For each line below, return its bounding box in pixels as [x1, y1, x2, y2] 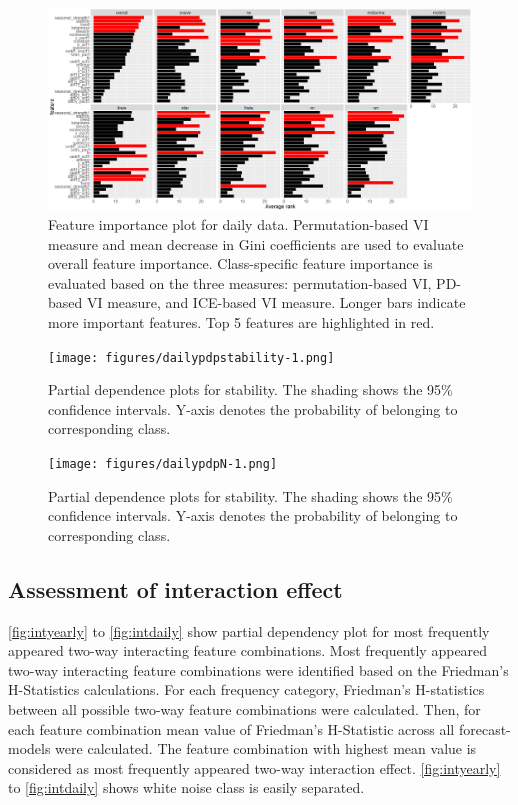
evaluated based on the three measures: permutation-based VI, [48, 272, 432, 293]
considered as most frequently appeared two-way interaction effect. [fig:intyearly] [8, 757, 501, 778]
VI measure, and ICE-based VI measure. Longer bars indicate [86, 292, 466, 313]
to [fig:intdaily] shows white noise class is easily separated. [8, 777, 365, 798]
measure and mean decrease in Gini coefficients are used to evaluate [48, 233, 464, 254]
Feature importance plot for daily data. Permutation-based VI [48, 214, 429, 235]
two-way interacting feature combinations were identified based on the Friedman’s [8, 659, 509, 680]
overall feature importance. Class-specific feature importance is [48, 253, 433, 274]
